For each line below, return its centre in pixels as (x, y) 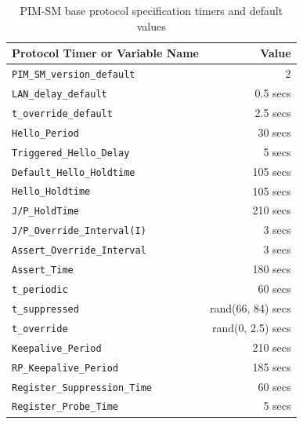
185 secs (272, 366)
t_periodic (40, 290)
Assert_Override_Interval (79, 251)
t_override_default (62, 113)
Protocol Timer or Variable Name (105, 53)
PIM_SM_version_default (74, 75)
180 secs (272, 269)
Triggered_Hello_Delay (71, 153)
